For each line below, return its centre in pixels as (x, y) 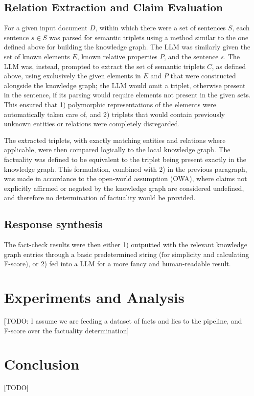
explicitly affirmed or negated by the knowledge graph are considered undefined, (124, 188)
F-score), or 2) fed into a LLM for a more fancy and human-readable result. (117, 264)
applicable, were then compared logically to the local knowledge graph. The (117, 150)
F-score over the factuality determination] (67, 330)
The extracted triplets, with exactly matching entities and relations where (115, 140)
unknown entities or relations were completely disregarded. (92, 124)
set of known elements (37, 56)
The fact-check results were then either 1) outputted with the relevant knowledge (126, 245)
